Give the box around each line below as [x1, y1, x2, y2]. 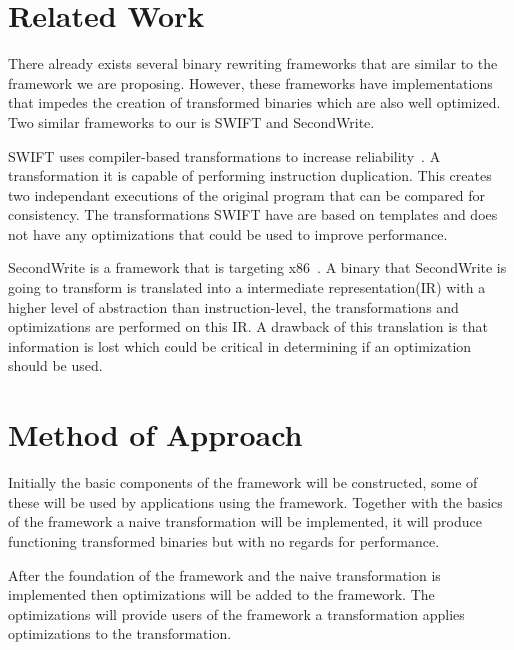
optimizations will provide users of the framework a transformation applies [8, 603, 465, 624]
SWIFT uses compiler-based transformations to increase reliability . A [8, 145, 441, 166]
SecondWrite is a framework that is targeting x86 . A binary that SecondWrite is [8, 257, 507, 278]
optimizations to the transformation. [8, 623, 232, 644]
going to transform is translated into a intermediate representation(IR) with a [8, 277, 486, 298]
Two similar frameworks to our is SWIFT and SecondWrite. [8, 111, 375, 132]
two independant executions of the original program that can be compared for [8, 184, 486, 205]
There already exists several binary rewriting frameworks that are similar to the [8, 53, 498, 74]
